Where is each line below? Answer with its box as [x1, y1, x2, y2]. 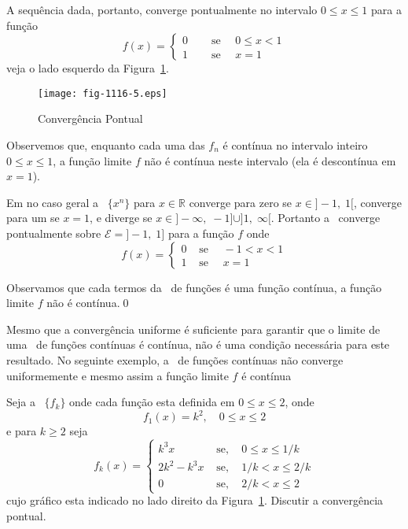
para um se [6, 209, 60, 226]
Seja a [6, 394, 35, 410]
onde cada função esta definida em [69, 394, 235, 410]
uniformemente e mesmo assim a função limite [6, 367, 229, 383]
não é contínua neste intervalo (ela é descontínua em [144, 152, 396, 168]
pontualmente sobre [6, 225, 101, 241]
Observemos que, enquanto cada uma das [6, 137, 205, 154]
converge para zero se [189, 194, 292, 210]
